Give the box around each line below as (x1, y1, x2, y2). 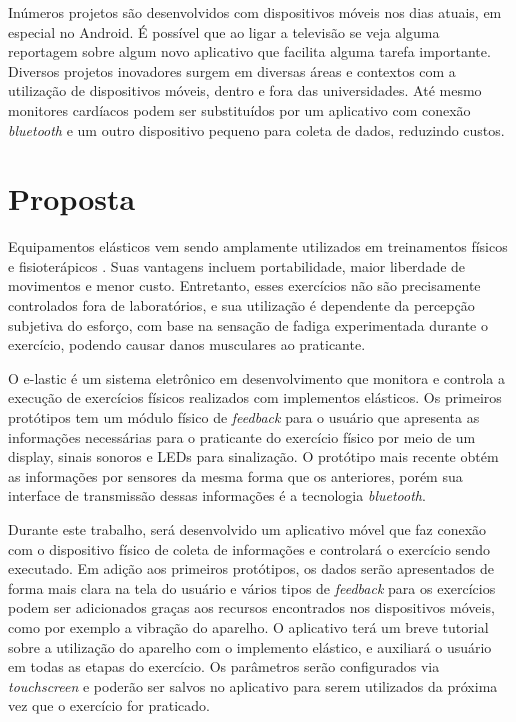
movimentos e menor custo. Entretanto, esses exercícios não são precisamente (8, 275, 481, 296)
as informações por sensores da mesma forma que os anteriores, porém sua (8, 465, 463, 486)
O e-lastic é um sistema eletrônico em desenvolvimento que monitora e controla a (8, 367, 505, 388)
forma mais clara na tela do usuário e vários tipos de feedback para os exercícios (8, 577, 496, 598)
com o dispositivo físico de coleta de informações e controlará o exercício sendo (8, 538, 490, 559)
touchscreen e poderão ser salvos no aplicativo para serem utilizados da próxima (8, 675, 498, 696)
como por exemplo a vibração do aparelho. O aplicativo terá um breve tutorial (8, 616, 489, 637)
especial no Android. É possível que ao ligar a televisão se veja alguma (8, 21, 440, 42)
